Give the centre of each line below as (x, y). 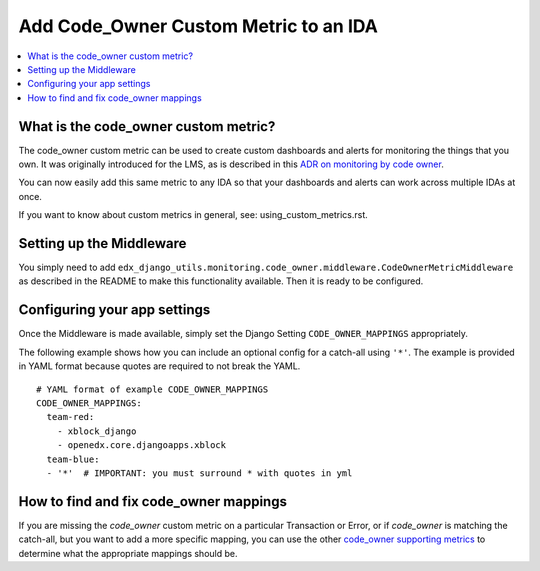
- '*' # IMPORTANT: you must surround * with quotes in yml (199, 473)
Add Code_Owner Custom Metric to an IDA (198, 26)
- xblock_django (96, 431)
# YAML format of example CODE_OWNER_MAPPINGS (152, 389)
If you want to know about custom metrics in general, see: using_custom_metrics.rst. (193, 215)
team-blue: (73, 459)
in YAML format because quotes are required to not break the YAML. (159, 366)
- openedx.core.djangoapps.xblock (141, 445)
